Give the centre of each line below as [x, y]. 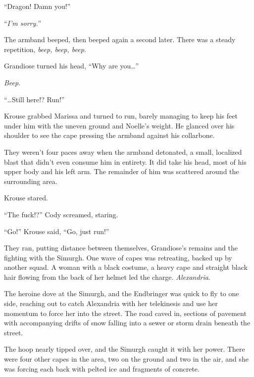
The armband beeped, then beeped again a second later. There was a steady [120, 39]
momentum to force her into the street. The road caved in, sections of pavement [125, 313]
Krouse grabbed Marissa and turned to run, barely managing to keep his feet [121, 116]
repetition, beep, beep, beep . [45, 49]
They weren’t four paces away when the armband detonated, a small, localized [123, 152]
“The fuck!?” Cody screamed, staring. [61, 214]
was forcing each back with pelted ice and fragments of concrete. [102, 368]
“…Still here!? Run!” [34, 99]
